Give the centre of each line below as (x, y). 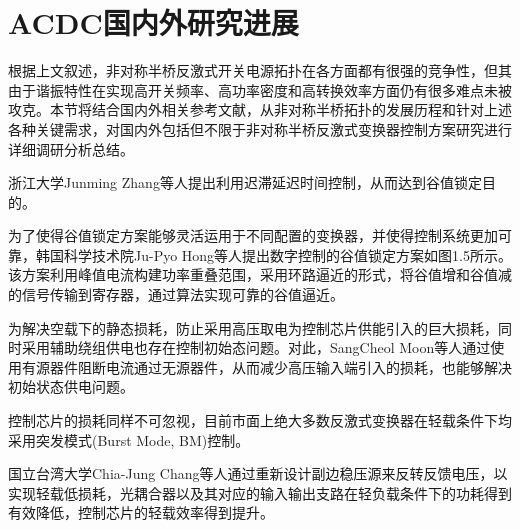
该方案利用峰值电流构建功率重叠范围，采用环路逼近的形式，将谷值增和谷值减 (260, 274)
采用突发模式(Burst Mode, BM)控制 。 (129, 439)
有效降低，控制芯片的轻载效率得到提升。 (141, 512)
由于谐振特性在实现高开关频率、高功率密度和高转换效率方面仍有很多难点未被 (260, 89)
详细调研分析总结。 (71, 148)
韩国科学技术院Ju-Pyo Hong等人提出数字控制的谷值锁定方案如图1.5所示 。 (274, 254)
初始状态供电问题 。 (71, 386)
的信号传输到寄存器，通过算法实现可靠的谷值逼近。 (176, 294)
